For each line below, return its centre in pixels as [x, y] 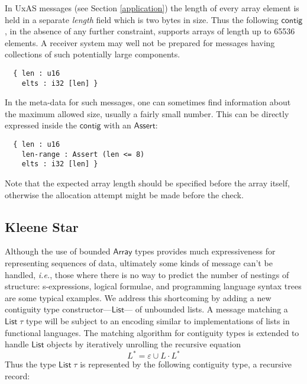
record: [17, 375]
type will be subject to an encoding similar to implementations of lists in [158, 320]
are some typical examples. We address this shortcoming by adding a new [138, 297]
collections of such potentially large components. [93, 54]
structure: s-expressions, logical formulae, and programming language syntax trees [153, 286]
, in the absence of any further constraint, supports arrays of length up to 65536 [150, 31]
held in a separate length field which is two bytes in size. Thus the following [142, 19]
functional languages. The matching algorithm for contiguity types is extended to [152, 332]
